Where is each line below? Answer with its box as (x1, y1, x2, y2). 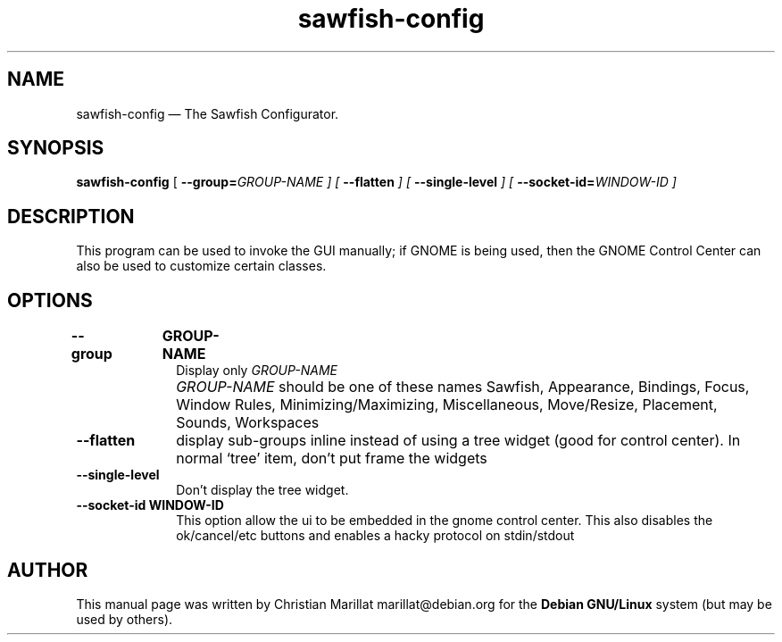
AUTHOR (7, 558, 88, 581)
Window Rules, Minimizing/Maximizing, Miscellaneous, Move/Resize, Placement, (176, 396, 718, 414)
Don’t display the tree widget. (176, 482, 349, 498)
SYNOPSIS (7, 137, 104, 160)
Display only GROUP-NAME (176, 363, 338, 379)
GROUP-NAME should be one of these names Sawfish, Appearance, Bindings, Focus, (176, 378, 750, 396)
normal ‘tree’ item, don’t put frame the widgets (176, 449, 487, 468)
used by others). (76, 611, 173, 627)
